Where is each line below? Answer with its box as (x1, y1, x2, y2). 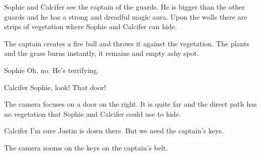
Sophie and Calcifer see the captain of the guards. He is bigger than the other (4, 2, 245, 12)
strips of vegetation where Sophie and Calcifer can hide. (4, 21, 177, 32)
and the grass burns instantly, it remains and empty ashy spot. (4, 48, 199, 58)
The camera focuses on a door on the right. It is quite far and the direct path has (4, 99, 257, 109)
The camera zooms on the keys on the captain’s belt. (4, 142, 168, 152)
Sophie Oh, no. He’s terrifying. (4, 64, 99, 75)
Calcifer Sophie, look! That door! (4, 82, 106, 92)
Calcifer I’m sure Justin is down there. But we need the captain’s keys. (4, 125, 224, 136)
